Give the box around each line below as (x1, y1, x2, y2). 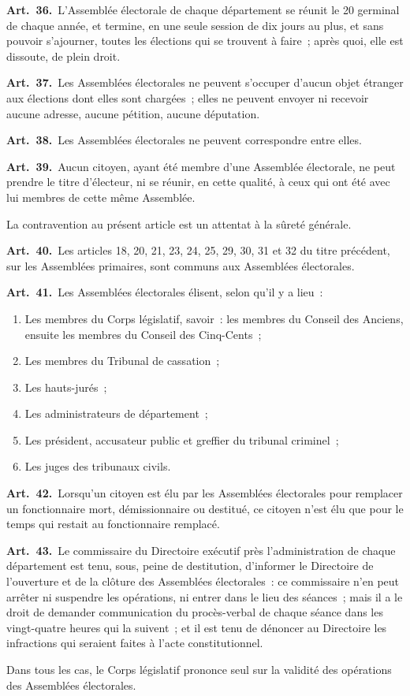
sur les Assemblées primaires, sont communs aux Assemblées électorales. (6, 257, 355, 274)
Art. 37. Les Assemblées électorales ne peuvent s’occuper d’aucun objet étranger (6, 74, 404, 91)
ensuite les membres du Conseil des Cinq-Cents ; (24, 326, 262, 342)
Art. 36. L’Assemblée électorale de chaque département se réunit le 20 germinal (6, 2, 400, 17)
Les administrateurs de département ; (24, 405, 208, 422)
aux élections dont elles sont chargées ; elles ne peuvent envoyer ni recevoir (6, 89, 369, 106)
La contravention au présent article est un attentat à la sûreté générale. (6, 215, 352, 232)
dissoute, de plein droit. (6, 47, 121, 64)
